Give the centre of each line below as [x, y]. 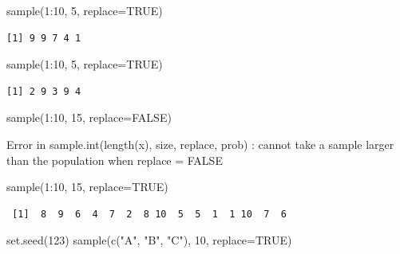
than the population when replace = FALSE [115, 160]
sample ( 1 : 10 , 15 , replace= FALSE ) [89, 117]
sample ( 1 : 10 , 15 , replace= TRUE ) [87, 187]
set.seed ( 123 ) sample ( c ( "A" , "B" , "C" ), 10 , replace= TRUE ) [149, 240]
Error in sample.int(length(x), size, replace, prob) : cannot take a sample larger [200, 144]
